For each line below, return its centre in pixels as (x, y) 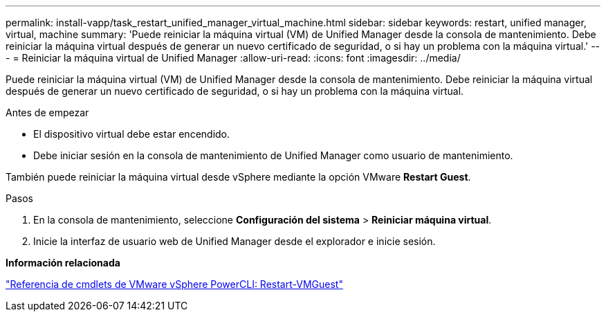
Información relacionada (63, 263)
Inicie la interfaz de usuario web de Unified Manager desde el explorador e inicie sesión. (235, 241)
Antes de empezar (47, 112)
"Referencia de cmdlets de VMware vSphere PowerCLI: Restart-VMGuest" (174, 284)
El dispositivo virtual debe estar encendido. (132, 134)
